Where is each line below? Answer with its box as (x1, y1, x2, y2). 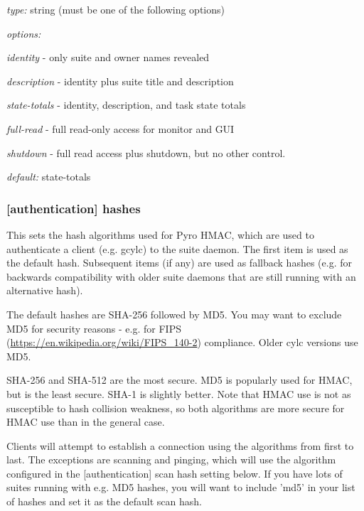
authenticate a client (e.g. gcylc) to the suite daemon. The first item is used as (6, 241, 348, 256)
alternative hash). (6, 283, 83, 298)
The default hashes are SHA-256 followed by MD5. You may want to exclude (6, 306, 342, 321)
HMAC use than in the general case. (6, 414, 165, 429)
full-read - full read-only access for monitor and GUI (6, 121, 235, 136)
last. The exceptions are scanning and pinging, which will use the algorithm (6, 452, 336, 467)
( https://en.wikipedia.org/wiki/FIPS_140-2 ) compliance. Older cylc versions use (6, 335, 358, 350)
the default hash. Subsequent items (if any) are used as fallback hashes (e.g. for (6, 255, 352, 270)
